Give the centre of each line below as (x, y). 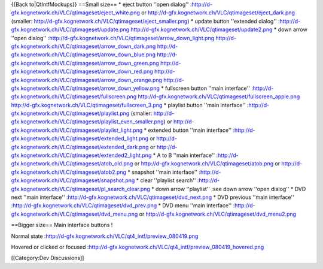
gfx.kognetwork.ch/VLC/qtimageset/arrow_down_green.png (85, 63)
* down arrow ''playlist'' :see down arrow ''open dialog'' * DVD (229, 189)
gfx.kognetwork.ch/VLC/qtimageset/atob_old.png (72, 164)
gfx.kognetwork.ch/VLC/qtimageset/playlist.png (70, 113)
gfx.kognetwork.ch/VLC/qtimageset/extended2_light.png (81, 155)
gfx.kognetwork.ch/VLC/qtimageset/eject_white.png (76, 13)
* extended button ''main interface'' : (189, 130)
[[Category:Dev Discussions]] (48, 258)
